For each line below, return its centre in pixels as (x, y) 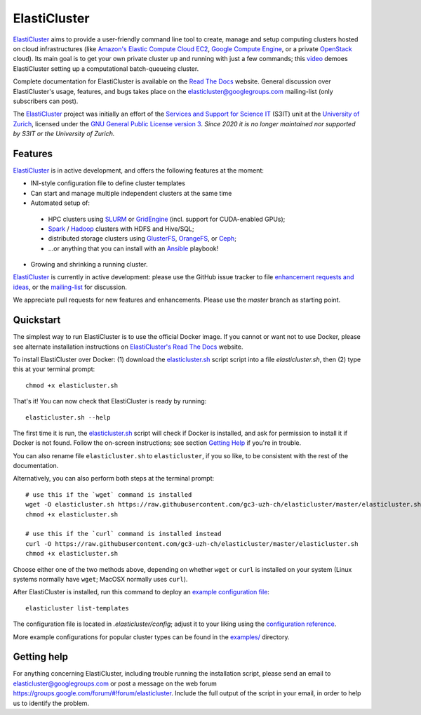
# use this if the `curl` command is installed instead (123, 534)
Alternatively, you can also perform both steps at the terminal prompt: (114, 479)
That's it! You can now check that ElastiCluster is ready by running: (110, 401)
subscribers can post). (46, 101)
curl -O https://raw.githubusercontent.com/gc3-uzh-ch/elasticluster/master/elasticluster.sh (192, 543)
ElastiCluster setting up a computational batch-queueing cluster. (106, 68)
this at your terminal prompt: (54, 369)
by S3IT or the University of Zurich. (64, 134)
